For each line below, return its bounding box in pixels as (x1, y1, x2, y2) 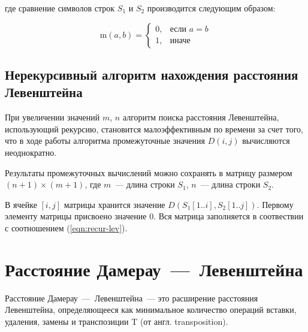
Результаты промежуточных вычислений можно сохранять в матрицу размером (5, 166, 292, 179)
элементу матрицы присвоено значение (5, 210, 147, 222)
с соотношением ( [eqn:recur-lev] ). (5, 221, 128, 234)
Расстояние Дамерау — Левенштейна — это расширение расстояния (5, 291, 258, 304)
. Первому (256, 198, 294, 210)
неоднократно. (5, 146, 57, 158)
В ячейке (5, 198, 37, 210)
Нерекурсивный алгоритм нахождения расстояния (5, 65, 298, 83)
